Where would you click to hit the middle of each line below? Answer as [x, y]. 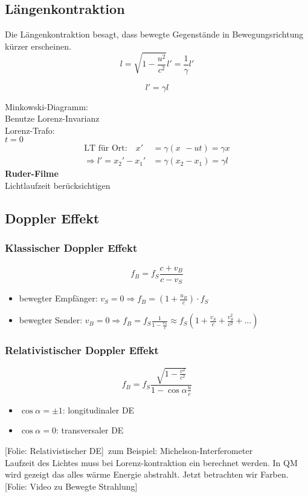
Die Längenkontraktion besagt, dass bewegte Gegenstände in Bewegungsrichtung [154, 34]
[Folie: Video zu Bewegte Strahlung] [71, 486]
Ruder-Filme [32, 173]
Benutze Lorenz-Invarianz [52, 118]
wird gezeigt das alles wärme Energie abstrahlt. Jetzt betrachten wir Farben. [147, 474]
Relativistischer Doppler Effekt [82, 350]
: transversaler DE [90, 430]
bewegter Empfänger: [58, 298]
